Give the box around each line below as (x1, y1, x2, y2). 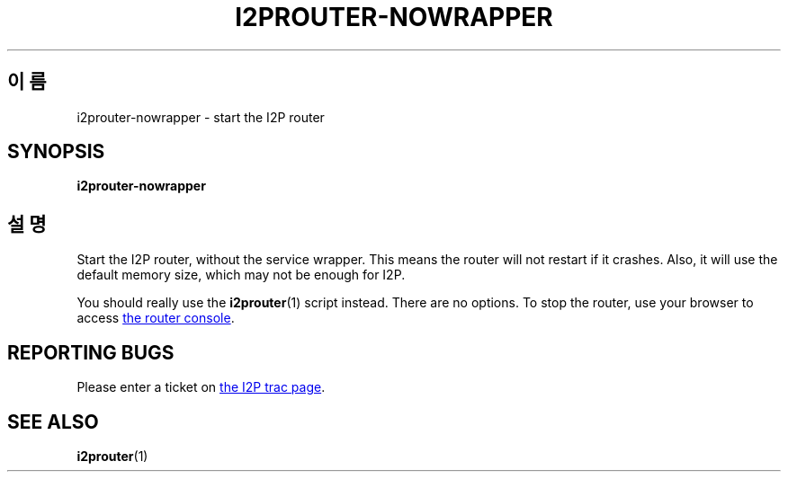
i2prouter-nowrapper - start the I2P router (76, 109, 325, 125)
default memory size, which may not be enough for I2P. (76, 267, 406, 283)
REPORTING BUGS (7, 341, 175, 364)
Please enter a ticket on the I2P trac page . (76, 379, 326, 395)
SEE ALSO (7, 410, 99, 433)
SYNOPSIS (7, 140, 105, 164)
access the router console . (76, 310, 235, 326)
